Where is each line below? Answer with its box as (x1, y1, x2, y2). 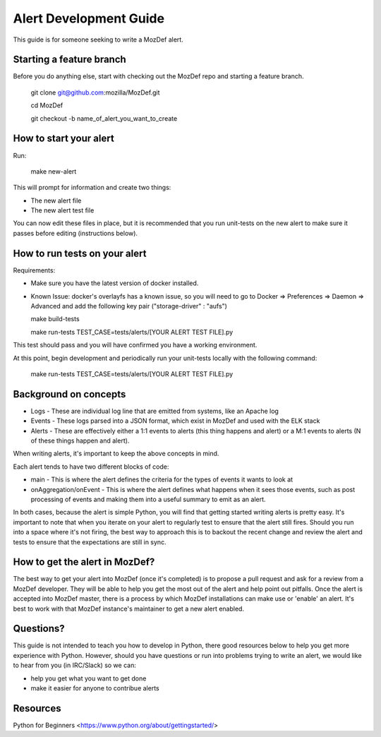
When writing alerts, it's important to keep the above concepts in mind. (13, 449, 219, 458)
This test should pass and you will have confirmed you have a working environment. (13, 341, 258, 349)
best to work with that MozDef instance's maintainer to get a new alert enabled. (13, 604, 245, 613)
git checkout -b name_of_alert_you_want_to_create (30, 114, 178, 123)
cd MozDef (30, 101, 64, 109)
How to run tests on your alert (13, 247, 147, 259)
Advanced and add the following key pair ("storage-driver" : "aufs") (30, 301, 227, 310)
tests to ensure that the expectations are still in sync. (13, 537, 167, 546)
